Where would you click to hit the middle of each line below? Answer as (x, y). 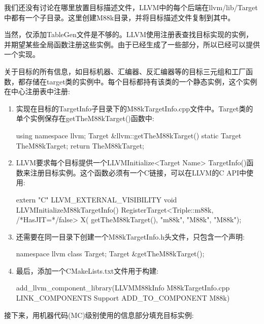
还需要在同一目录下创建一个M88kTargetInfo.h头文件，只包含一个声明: (130, 236)
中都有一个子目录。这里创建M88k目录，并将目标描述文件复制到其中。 (120, 17)
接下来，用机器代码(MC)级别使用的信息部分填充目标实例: (99, 315)
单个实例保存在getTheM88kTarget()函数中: (85, 118)
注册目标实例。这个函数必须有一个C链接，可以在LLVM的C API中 (138, 172)
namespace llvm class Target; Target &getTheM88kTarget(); (110, 254)
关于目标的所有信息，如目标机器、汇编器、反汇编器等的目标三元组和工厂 (125, 71)
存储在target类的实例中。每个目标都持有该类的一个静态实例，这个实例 (141, 81)
